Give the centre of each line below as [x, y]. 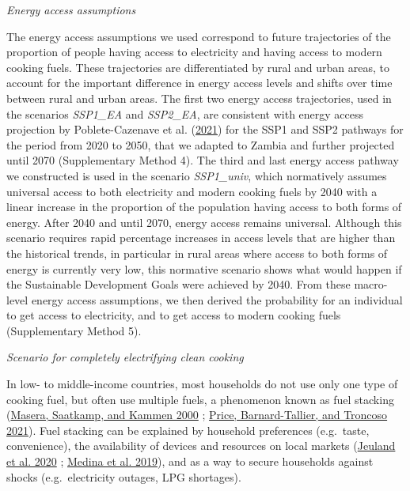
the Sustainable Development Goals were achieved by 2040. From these [178, 284]
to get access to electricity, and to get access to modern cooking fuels [174, 315]
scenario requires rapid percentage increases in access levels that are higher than [201, 238]
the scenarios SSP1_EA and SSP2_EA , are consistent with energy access [185, 113]
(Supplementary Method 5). [74, 330]
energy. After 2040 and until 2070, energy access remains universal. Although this [204, 222]
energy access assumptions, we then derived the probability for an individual [217, 299]
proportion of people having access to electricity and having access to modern [194, 52]
